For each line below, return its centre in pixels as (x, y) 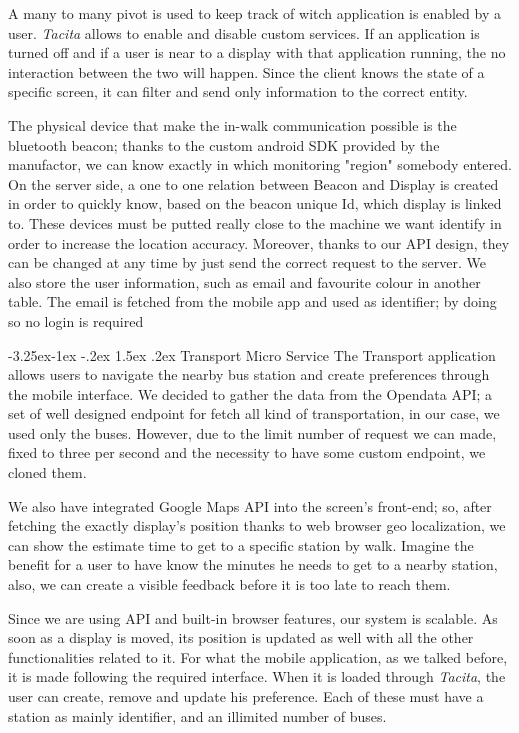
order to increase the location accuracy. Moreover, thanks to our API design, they (259, 242)
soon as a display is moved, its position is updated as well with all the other (241, 637)
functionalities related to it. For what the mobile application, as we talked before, (258, 656)
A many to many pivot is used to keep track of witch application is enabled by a (254, 13)
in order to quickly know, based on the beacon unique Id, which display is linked (255, 203)
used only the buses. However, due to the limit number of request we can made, (252, 432)
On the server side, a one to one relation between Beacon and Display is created (253, 183)
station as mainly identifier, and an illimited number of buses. (197, 715)
